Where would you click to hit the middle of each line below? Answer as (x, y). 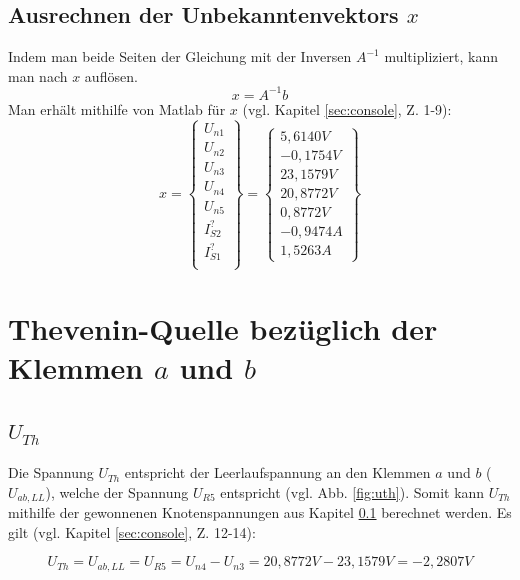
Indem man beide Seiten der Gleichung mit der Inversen (180, 56)
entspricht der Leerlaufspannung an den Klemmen (277, 472)
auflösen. (111, 75)
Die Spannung (51, 472)
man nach (38, 75)
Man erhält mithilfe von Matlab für (117, 108)
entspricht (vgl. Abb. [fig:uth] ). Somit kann (352, 491)
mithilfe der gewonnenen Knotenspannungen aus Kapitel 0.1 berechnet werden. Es (260, 512)
